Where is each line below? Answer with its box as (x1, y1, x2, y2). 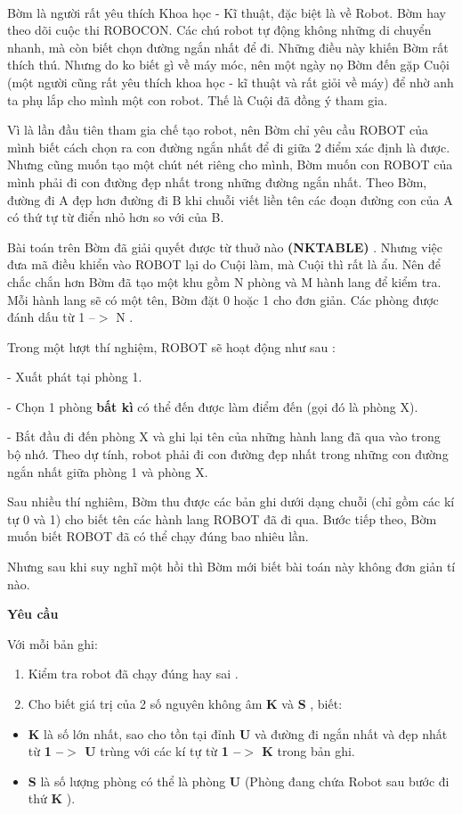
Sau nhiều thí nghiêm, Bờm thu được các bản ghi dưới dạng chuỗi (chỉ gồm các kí (7, 492, 455, 511)
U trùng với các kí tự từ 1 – (85, 742, 241, 761)
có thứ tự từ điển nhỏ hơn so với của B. (7, 208, 224, 226)
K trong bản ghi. (262, 742, 355, 761)
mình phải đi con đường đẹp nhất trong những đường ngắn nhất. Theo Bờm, (7, 172, 427, 191)
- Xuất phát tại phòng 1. (7, 367, 142, 386)
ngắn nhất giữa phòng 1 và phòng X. (7, 462, 208, 481)
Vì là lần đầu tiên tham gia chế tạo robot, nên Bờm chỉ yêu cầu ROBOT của (7, 120, 429, 139)
